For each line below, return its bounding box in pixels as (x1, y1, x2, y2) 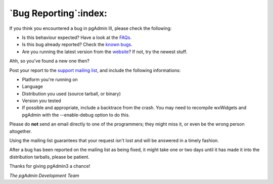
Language (22, 83, 43, 89)
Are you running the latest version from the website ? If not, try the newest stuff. (22, 49, 188, 55)
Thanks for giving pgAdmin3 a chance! (9, 163, 90, 169)
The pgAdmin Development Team (9, 172, 79, 178)
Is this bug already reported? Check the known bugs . (22, 41, 132, 48)
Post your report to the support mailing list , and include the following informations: (9, 67, 181, 73)
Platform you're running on (22, 76, 78, 82)
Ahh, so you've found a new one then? (9, 58, 89, 64)
